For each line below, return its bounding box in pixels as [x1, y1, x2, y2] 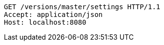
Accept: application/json [4, 11, 103, 18]
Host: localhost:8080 [4, 18, 86, 26]
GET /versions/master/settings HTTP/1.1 [4, 3, 161, 11]
